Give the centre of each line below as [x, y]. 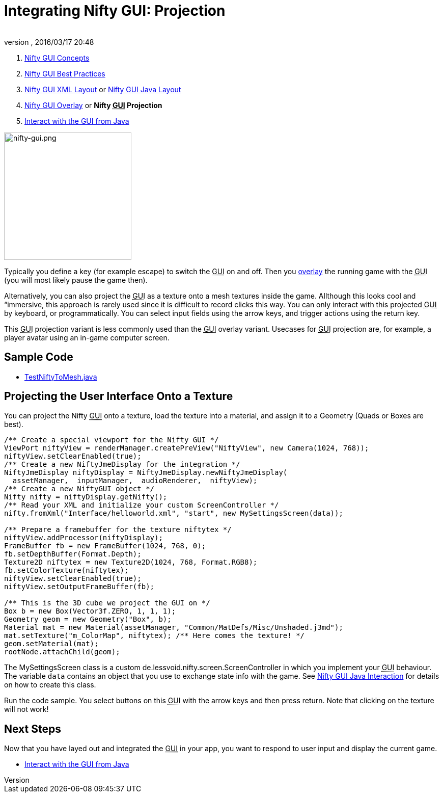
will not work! [26, 709]
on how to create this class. [50, 685]
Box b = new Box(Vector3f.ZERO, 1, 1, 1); [90, 611]
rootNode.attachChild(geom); [62, 652]
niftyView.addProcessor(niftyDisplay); [84, 538]
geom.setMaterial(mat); [51, 644]
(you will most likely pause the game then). [76, 280]
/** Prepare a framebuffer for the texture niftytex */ [118, 530]
